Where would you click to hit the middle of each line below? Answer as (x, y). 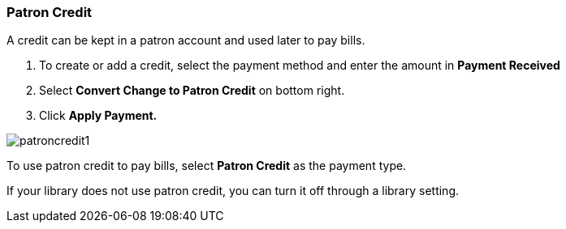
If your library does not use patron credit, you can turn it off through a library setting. (233, 191)
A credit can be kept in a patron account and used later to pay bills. (186, 40)
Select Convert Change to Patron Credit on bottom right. (192, 91)
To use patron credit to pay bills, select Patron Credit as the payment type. (207, 166)
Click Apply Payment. (98, 116)
